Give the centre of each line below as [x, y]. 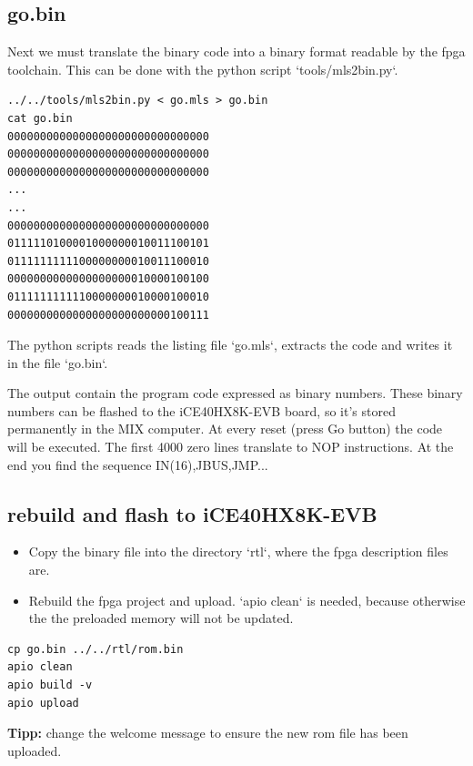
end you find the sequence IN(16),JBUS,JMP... [138, 464]
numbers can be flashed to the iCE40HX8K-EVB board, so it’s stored [201, 410]
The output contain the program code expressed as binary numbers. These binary [235, 393]
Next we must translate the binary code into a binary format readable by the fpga [236, 51]
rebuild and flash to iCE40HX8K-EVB [192, 513]
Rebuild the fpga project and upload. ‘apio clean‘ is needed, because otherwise [247, 600]
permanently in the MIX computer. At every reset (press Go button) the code [225, 429]
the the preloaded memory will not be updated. [161, 618]
